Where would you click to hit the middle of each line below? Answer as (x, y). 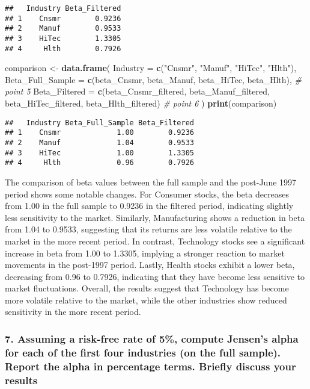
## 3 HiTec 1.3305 (63, 38)
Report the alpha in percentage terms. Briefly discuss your (150, 366)
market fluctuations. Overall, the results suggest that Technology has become (147, 288)
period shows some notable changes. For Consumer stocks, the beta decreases (147, 194)
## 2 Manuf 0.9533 (63, 29)
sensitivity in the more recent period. (73, 312)
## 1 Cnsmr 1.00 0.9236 (99, 133)
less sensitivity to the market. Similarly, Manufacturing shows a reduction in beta (155, 217)
